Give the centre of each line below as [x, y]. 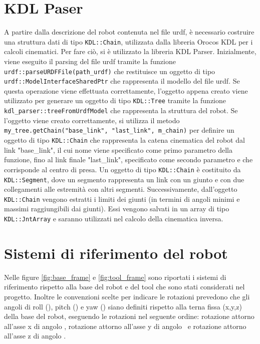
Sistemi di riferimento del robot [116, 253]
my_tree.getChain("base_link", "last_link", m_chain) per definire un [119, 130]
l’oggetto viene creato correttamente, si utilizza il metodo [92, 120]
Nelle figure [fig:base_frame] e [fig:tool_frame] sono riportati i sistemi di [115, 277]
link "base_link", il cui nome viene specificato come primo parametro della [118, 149]
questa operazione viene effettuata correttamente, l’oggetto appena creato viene [126, 90]
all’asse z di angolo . [35, 336]
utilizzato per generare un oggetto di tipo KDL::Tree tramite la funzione [115, 100]
